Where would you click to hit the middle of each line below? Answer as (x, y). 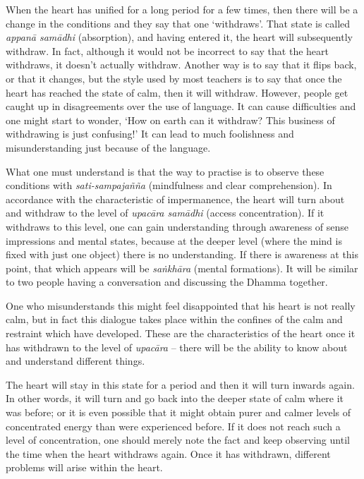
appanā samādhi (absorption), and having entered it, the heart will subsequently (179, 37)
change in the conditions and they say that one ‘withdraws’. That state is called (178, 23)
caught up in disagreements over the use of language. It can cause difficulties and (181, 106)
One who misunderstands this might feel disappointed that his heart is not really (181, 305)
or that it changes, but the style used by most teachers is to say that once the (174, 78)
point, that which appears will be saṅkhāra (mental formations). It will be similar (182, 268)
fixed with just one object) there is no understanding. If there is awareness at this (182, 254)
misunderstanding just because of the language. (108, 147)
